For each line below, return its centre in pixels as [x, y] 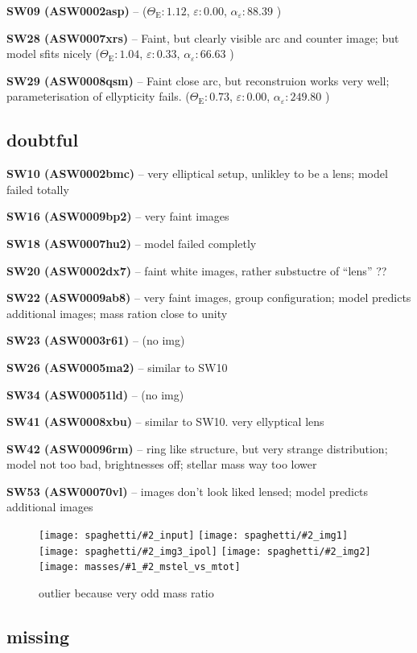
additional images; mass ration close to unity [117, 313]
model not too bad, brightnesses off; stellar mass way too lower [162, 464]
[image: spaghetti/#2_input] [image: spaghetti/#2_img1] [194, 536]
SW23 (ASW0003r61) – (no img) [96, 340]
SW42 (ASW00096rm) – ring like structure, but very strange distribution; [197, 448]
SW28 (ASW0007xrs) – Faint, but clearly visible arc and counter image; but [203, 37]
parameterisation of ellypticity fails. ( [98, 96]
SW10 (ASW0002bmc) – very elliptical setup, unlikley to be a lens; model [197, 174]
